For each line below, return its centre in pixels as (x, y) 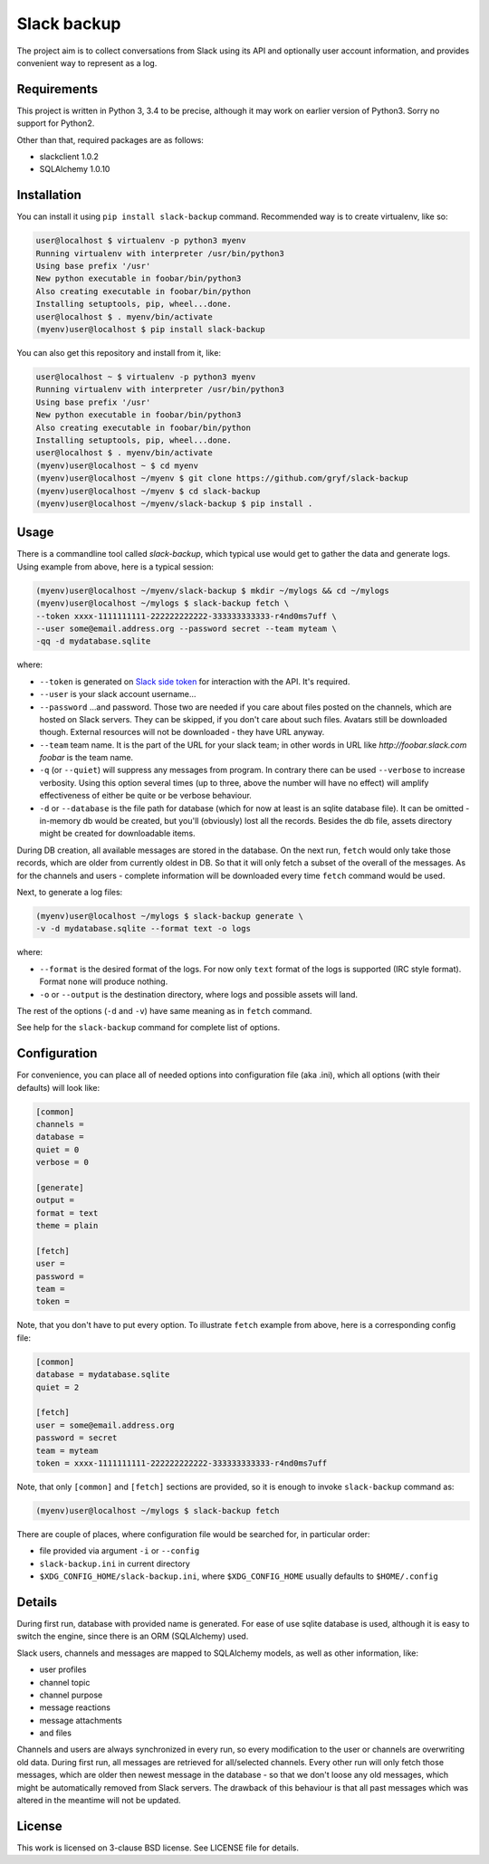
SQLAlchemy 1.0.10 (75, 169)
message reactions (75, 1707)
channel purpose (71, 1695)
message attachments (81, 1720)
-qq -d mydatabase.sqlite (93, 641)
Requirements (58, 89)
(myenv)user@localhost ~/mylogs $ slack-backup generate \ (169, 916)
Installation (49, 195)
